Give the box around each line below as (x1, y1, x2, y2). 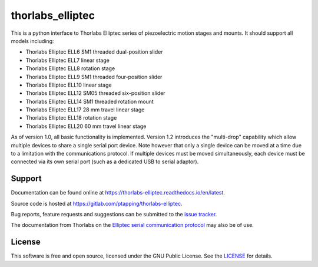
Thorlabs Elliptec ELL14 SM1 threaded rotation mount (25, 98, 154, 105)
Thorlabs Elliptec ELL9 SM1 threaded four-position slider (25, 73, 163, 80)
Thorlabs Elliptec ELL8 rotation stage (25, 65, 115, 72)
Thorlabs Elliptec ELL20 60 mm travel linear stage (25, 123, 147, 130)
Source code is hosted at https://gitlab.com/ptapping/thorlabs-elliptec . (11, 200, 183, 207)
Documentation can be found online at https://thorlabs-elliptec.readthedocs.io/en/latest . (11, 189, 225, 196)
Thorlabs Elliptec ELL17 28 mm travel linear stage (25, 106, 145, 113)
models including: (11, 37, 54, 44)
